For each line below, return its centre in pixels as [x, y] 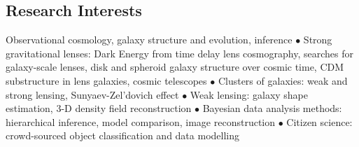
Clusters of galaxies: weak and [283, 80]
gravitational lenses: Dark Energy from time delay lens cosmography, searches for [179, 53]
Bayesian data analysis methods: [272, 108]
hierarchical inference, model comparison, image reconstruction [140, 121]
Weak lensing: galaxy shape [249, 94]
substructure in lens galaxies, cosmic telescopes [106, 80]
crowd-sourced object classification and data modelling [122, 135]
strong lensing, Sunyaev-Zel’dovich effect [92, 94]
